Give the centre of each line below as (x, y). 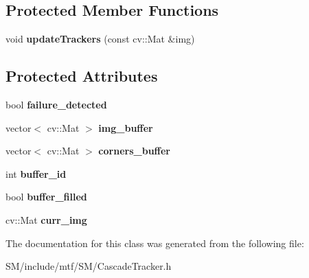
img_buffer (126, 127)
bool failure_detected (56, 104)
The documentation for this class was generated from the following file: (155, 243)
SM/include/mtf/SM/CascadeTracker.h (89, 266)
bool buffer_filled (46, 197)
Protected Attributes (82, 76)
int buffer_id (36, 173)
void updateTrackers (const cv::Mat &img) (100, 39)
